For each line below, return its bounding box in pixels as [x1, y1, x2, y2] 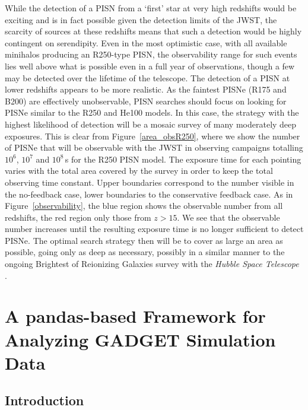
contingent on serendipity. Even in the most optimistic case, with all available [5, 36, 287, 49]
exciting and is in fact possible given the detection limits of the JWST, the [5, 13, 277, 26]
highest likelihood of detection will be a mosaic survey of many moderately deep [5, 117, 297, 130]
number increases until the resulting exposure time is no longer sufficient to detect [5, 223, 304, 235]
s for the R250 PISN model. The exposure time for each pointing [65, 152, 301, 165]
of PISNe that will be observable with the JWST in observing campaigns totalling [5, 141, 303, 154]
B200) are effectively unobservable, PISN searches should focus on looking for [5, 94, 287, 107]
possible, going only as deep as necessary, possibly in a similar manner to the [5, 246, 285, 258]
